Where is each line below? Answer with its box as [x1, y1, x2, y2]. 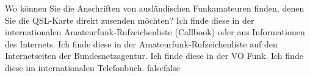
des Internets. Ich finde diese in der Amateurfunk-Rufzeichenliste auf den [5, 37, 278, 50]
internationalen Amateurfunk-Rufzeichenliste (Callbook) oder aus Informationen [5, 26, 305, 38]
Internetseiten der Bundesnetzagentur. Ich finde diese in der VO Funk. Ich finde [5, 49, 303, 62]
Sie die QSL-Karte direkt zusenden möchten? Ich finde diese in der [5, 13, 254, 26]
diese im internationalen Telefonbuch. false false [5, 61, 180, 74]
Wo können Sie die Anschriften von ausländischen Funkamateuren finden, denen [5, 2, 305, 14]
